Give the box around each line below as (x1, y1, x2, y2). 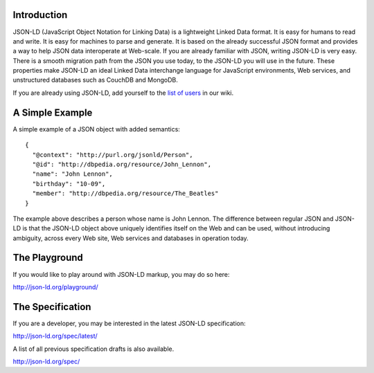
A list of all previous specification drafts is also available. (12, 345, 175, 353)
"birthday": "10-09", (32, 180, 106, 188)
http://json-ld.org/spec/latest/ (12, 332, 98, 340)
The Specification (12, 301, 91, 313)
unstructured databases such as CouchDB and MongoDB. (12, 76, 178, 84)
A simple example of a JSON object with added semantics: (12, 125, 180, 133)
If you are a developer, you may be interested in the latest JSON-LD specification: (12, 319, 246, 327)
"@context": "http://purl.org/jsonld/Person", (32, 151, 193, 158)
